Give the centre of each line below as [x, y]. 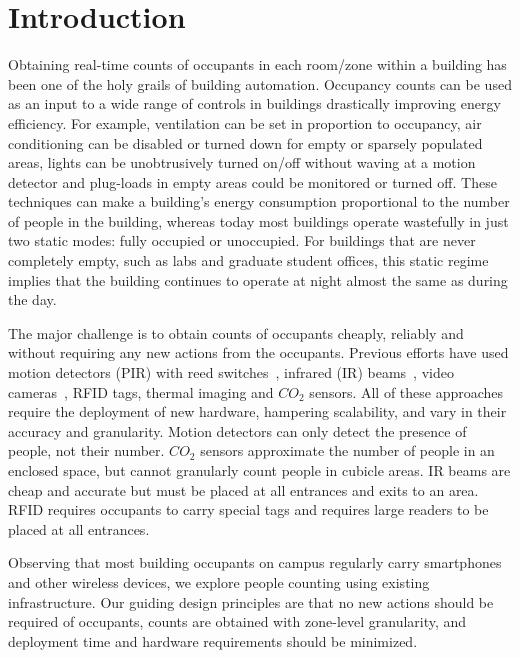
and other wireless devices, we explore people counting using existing [219, 581]
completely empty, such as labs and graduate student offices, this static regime [248, 260]
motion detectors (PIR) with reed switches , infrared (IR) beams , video [231, 372]
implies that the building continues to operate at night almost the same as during [258, 279]
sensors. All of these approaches [406, 391]
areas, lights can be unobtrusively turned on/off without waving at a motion [242, 162]
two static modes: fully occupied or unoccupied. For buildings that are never [242, 240]
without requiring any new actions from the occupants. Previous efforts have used [258, 352]
